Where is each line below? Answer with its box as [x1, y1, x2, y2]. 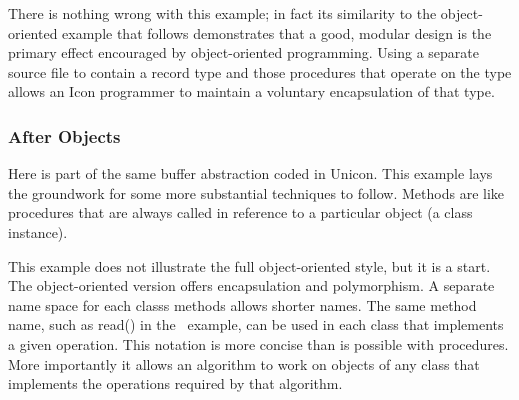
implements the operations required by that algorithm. [8, 373, 343, 394]
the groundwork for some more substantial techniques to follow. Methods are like [8, 182, 505, 203]
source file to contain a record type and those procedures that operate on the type [8, 61, 512, 82]
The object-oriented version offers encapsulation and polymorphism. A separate [8, 275, 495, 296]
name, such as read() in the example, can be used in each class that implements [8, 314, 504, 335]
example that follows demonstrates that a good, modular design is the [62, 22, 492, 43]
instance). [8, 221, 68, 242]
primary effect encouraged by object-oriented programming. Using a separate [8, 42, 479, 63]
